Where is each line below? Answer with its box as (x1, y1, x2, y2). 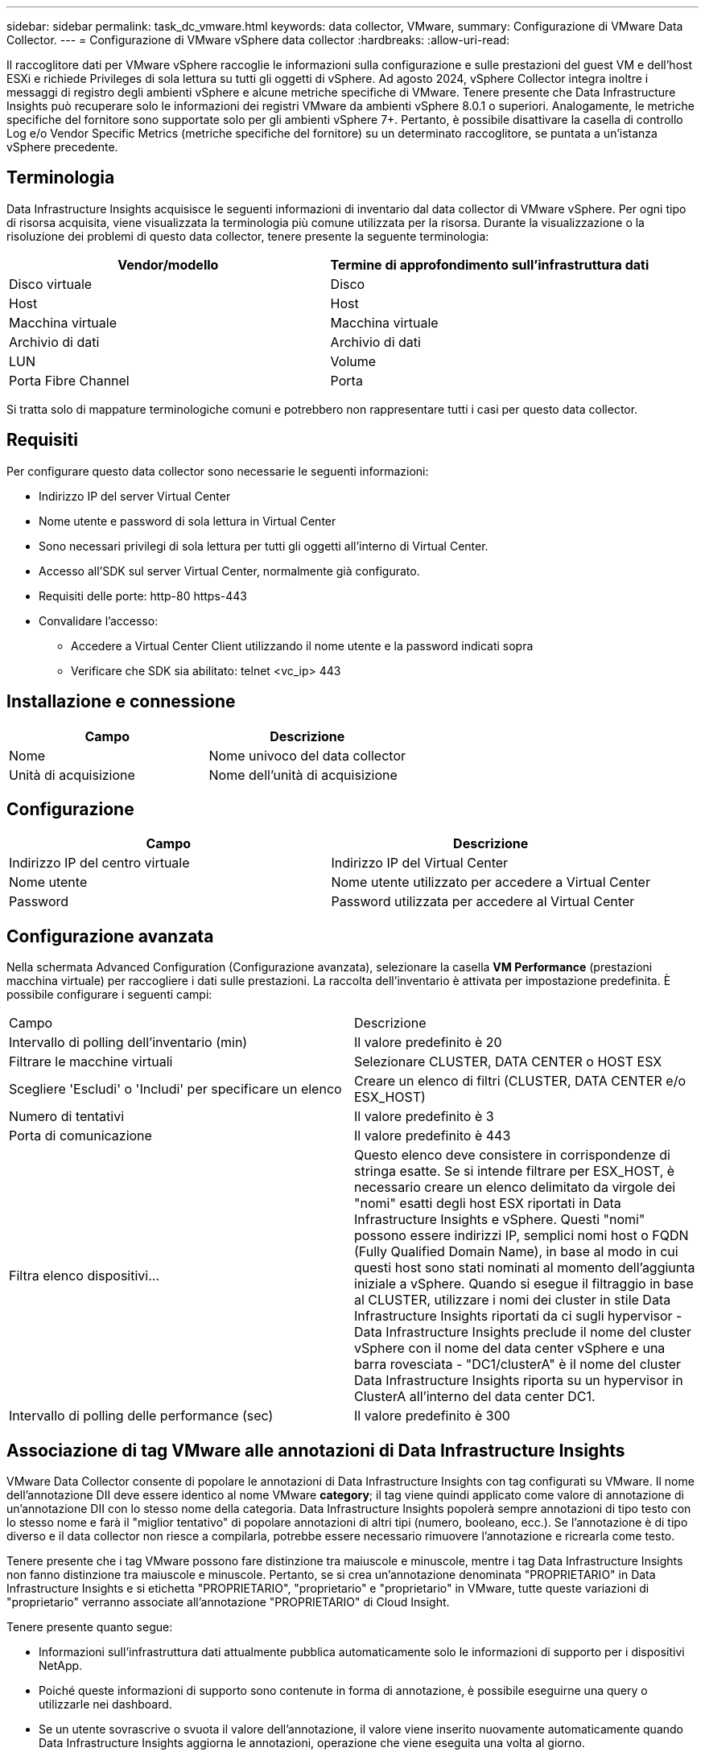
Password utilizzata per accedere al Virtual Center (331, 893, 635, 910)
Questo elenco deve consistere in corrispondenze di (354, 1147, 670, 1164)
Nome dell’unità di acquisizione (208, 766, 398, 783)
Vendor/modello (117, 256, 219, 273)
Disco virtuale (9, 275, 93, 292)
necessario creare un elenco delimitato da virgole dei (354, 1179, 676, 1196)
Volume (330, 352, 377, 369)
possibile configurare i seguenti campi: (6, 987, 212, 1002)
